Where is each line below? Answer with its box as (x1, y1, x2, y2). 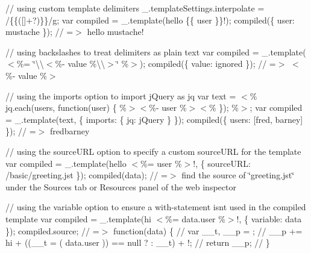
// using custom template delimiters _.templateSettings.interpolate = (5, 2, 265, 14)
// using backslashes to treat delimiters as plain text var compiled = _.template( (5, 45, 306, 58)
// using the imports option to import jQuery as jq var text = (5, 89, 236, 102)
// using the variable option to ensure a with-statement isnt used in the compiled (5, 201, 306, 213)
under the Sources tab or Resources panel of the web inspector (5, 180, 236, 193)
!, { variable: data (236, 212, 302, 225)
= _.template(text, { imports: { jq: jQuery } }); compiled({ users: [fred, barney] (5, 113, 303, 125)
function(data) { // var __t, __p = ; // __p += (113, 224, 303, 237)
